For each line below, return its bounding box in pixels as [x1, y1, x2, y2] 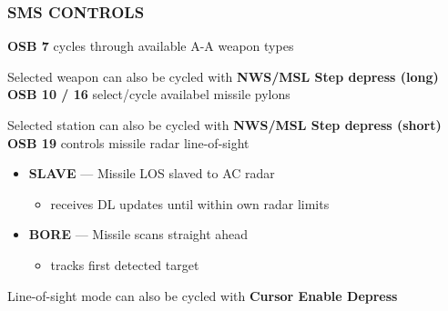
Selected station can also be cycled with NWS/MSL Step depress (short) [7, 115, 442, 134]
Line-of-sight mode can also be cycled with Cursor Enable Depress [7, 286, 398, 305]
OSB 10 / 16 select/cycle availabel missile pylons [7, 85, 290, 104]
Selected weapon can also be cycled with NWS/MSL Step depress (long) [7, 66, 439, 85]
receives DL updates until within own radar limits [50, 194, 330, 213]
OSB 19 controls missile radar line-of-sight [7, 133, 249, 152]
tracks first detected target [50, 255, 199, 274]
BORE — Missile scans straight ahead [28, 225, 249, 244]
